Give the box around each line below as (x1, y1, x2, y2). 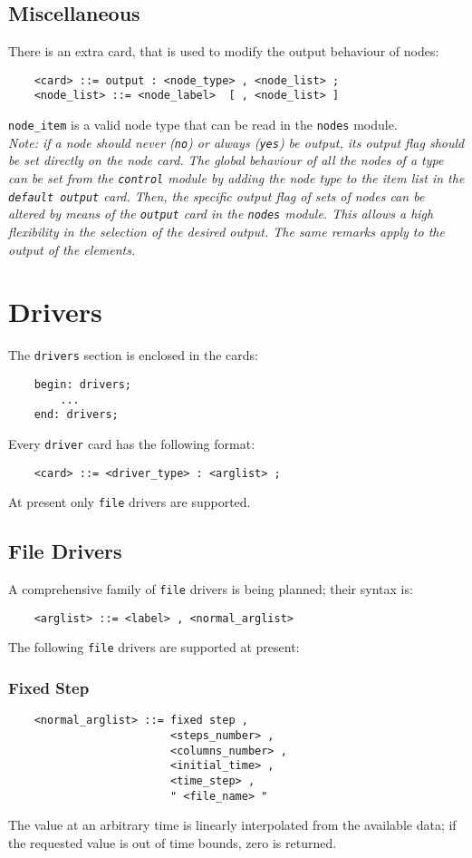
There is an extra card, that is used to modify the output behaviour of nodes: (8, 42, 439, 61)
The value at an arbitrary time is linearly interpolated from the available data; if (8, 815, 457, 834)
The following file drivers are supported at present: (8, 638, 300, 657)
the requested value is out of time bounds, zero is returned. (8, 833, 337, 852)
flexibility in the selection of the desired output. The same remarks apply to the (8, 221, 445, 240)
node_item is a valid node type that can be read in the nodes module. (8, 115, 398, 134)
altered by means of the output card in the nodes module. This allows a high (8, 204, 434, 223)
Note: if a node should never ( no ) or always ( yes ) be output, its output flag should (8, 132, 465, 151)
